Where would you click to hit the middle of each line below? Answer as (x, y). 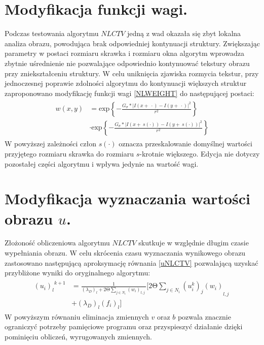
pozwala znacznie (204, 316)
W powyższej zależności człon (50, 144)
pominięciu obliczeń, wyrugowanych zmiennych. (78, 337)
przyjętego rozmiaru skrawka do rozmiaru (69, 153)
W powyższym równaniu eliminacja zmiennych (77, 316)
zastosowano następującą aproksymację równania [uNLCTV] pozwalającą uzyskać (131, 262)
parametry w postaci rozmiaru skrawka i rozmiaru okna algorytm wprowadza (125, 53)
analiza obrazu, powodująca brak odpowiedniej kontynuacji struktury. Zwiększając (132, 43)
